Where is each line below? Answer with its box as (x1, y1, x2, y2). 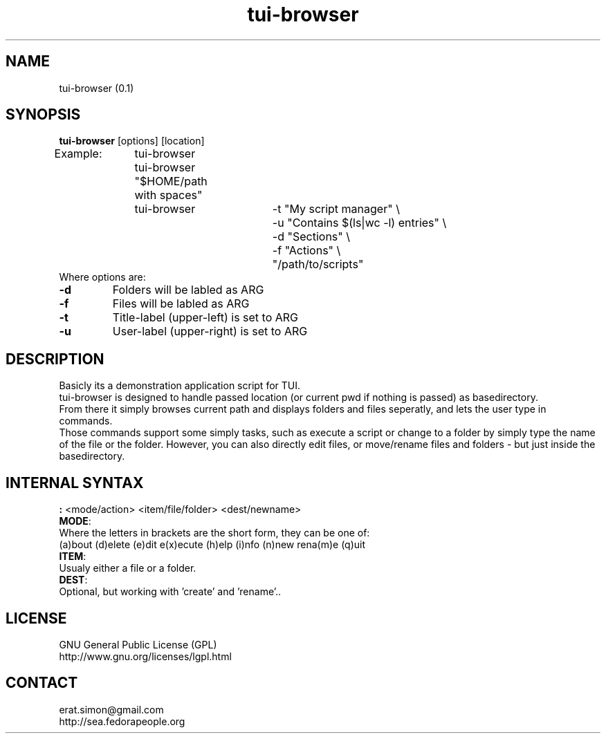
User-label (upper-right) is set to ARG (112, 324, 308, 339)
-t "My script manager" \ (272, 202, 400, 216)
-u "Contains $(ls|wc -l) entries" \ (272, 216, 447, 230)
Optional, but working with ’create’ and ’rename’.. (59, 586, 282, 598)
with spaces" (134, 188, 203, 203)
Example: (54, 147, 102, 161)
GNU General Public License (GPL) (59, 638, 217, 651)
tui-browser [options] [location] (59, 135, 205, 147)
